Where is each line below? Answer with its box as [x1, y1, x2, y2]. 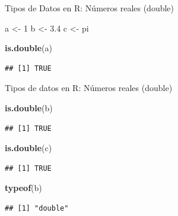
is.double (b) [5, 101, 53, 114]
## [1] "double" [5, 204, 69, 212]
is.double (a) [5, 42, 52, 54]
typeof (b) [5, 181, 42, 194]
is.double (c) [5, 142, 52, 154]
